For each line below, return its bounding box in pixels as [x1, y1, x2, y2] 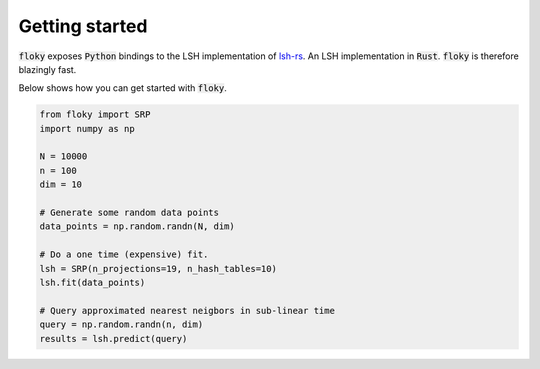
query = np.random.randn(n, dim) [39, 319, 204, 330]
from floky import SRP [39, 109, 151, 120]
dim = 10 [39, 179, 83, 190]
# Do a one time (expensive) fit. [39, 249, 209, 260]
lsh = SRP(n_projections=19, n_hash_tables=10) [39, 263, 277, 274]
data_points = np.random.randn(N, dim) [39, 221, 235, 232]
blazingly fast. [18, 63, 77, 75]
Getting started [18, 15, 148, 37]
